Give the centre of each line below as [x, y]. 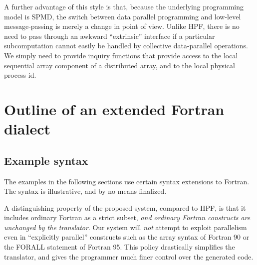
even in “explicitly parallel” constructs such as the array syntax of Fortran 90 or [127, 237]
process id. [20, 75]
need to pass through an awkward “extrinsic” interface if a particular [110, 36]
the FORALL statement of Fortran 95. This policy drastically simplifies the [120, 247]
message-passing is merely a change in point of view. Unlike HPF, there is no [122, 26]
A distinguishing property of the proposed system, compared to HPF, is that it [125, 207]
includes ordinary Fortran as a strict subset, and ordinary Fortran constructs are [127, 217]
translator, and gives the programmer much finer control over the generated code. [129, 256]
